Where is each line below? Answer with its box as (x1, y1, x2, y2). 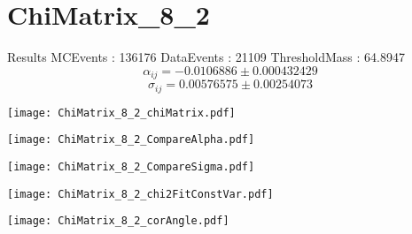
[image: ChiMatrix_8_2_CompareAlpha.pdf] (7, 133, 255, 147)
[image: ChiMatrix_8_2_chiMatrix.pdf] (7, 106, 236, 119)
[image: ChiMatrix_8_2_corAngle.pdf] (7, 215, 229, 228)
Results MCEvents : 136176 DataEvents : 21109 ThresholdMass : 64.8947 (7, 48, 405, 66)
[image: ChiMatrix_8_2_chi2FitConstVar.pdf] (7, 187, 274, 200)
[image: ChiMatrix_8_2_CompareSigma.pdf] (7, 160, 255, 173)
